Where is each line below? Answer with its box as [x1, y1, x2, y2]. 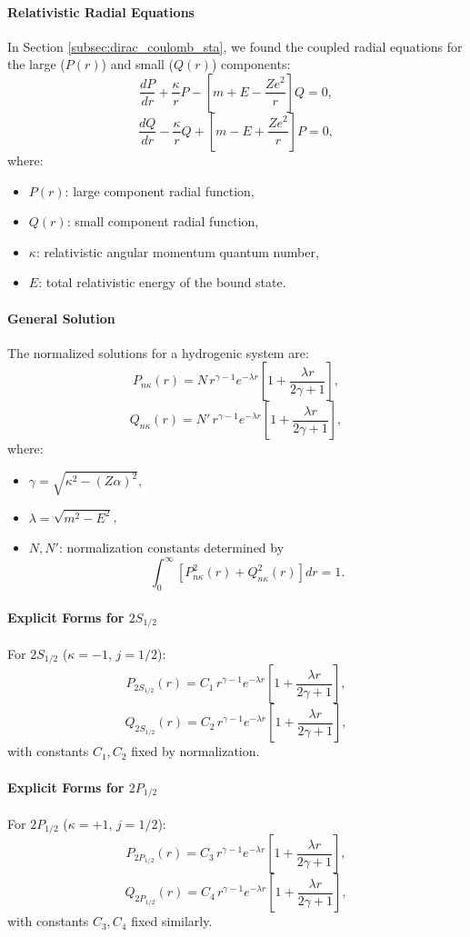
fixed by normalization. [131, 742, 260, 761]
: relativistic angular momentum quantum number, [35, 242, 319, 261]
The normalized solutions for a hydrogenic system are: [7, 343, 309, 362]
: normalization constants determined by [58, 538, 285, 557]
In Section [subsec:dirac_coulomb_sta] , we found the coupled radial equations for [7, 36, 463, 55]
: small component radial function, [66, 212, 259, 231]
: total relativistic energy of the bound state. [38, 273, 286, 292]
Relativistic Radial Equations [7, 2, 195, 21]
